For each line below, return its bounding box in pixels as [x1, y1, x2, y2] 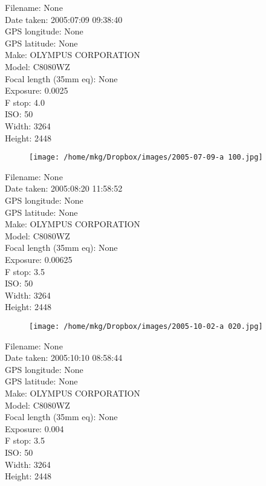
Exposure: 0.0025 [5, 84, 68, 97]
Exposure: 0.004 [5, 422, 64, 435]
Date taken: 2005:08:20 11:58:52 [5, 182, 123, 195]
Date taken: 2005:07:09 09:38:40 [5, 13, 123, 25]
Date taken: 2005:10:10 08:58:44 [5, 351, 123, 364]
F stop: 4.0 [5, 96, 45, 108]
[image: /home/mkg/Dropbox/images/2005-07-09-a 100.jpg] [29, 153, 263, 162]
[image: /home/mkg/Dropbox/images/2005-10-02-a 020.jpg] [29, 322, 263, 331]
